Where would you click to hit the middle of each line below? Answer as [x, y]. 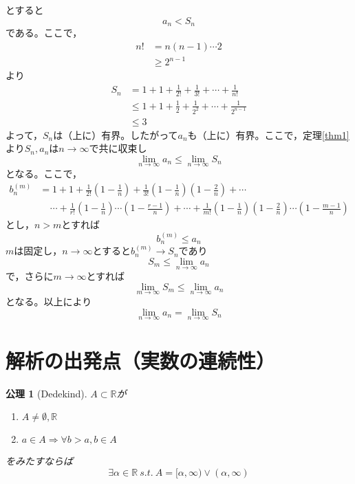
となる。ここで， [44, 174]
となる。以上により [49, 301]
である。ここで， [44, 33]
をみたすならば [39, 461]
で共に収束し [118, 148]
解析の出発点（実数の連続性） [141, 360]
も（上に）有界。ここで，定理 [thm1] [268, 134]
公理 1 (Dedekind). [46, 393]
